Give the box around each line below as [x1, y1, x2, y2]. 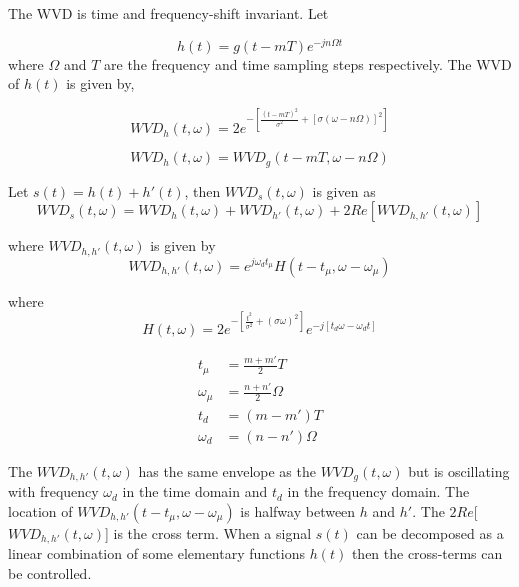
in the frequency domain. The [287, 481, 470, 502]
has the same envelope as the [138, 460, 316, 481]
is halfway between [240, 500, 356, 521]
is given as [312, 180, 376, 201]
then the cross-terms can [351, 543, 503, 564]
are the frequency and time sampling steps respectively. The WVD [104, 53, 512, 74]
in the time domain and [122, 481, 268, 502]
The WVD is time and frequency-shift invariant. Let [8, 3, 329, 23]
